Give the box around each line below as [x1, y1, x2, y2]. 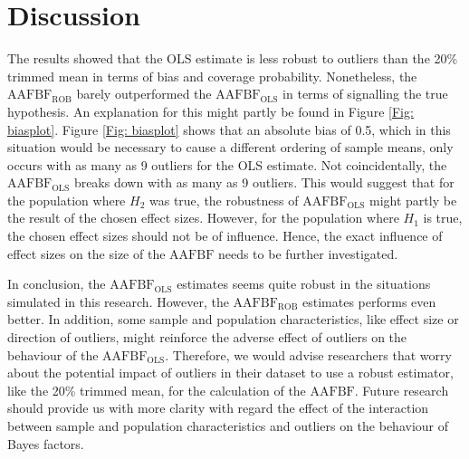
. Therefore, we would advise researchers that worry [165, 345, 452, 364]
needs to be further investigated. [217, 244, 398, 263]
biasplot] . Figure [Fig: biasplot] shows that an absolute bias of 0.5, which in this [7, 120, 451, 139]
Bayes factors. [7, 434, 84, 453]
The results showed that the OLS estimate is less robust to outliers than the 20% [7, 49, 458, 68]
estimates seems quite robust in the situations [177, 274, 431, 293]
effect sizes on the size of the [7, 244, 166, 263]
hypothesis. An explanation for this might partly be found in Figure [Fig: [7, 101, 414, 120]
